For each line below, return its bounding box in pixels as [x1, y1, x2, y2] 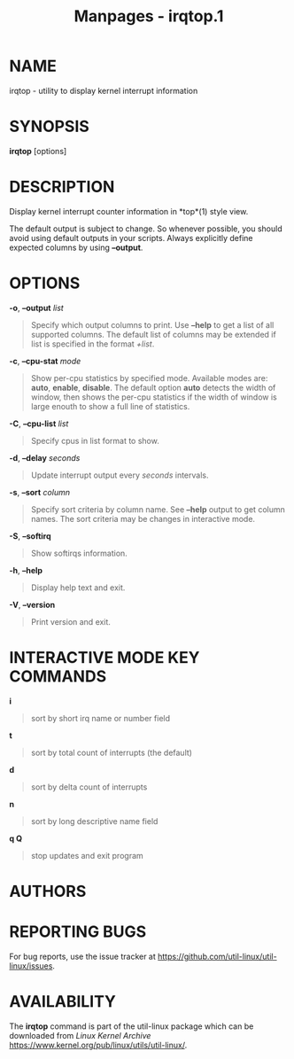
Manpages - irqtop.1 [73, 6, 224, 27]
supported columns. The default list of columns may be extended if [30, 329, 276, 339]
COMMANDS [9, 666, 107, 686]
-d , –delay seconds [9, 452, 81, 463]
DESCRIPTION [9, 177, 115, 197]
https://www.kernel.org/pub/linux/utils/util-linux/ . [9, 1040, 188, 1050]
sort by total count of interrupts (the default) [30, 747, 193, 758]
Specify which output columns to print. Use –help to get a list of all [30, 319, 275, 330]
